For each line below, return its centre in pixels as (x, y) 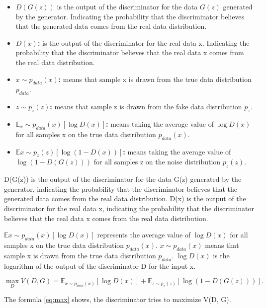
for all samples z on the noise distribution (157, 162)
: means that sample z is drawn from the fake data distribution (146, 107)
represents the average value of (144, 235)
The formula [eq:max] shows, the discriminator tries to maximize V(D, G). (118, 299)
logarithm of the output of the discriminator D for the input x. (100, 266)
